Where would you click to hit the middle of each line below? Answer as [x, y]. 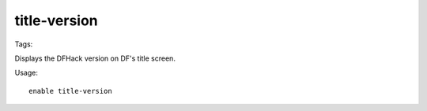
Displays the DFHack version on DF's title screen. [95, 58]
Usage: [26, 73]
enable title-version [70, 91]
